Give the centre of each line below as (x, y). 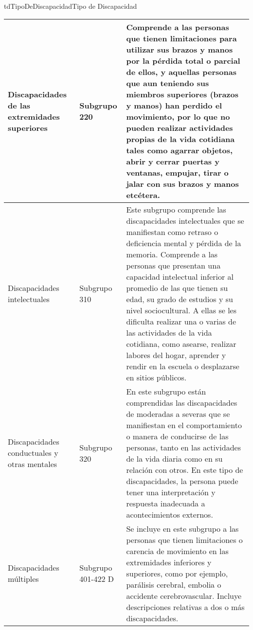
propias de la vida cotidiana (181, 139)
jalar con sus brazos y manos (182, 183)
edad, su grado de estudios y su (180, 299)
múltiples (23, 579)
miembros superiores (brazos (182, 94)
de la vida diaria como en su (174, 458)
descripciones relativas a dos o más (185, 607)
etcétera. (143, 195)
